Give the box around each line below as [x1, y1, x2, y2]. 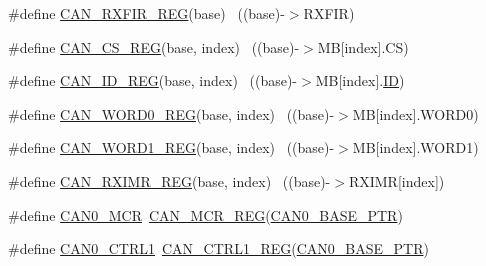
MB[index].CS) [317, 36, 409, 57]
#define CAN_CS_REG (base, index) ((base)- [8, 36, 300, 57]
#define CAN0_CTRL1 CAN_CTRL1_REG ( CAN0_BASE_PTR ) [8, 238, 429, 259]
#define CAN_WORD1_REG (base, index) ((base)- [8, 137, 335, 158]
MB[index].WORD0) [352, 103, 479, 124]
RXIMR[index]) [348, 170, 445, 191]
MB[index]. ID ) [315, 70, 405, 91]
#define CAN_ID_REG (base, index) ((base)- [8, 70, 298, 91]
